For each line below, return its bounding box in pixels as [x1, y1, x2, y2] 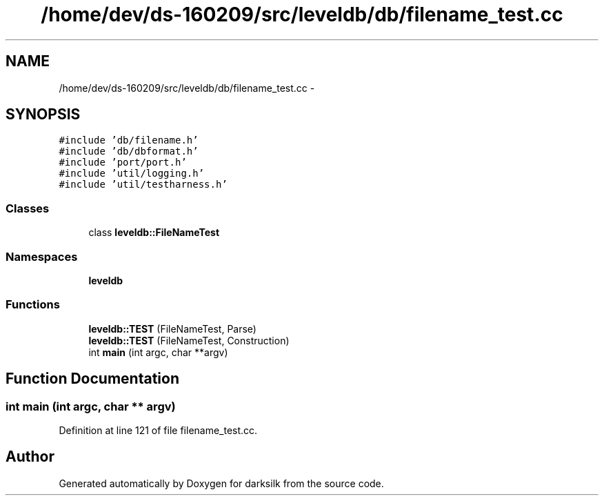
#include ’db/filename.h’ [59, 135, 199, 146]
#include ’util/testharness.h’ [59, 179, 228, 190]
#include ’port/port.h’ [59, 157, 187, 168]
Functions [6, 297, 60, 312]
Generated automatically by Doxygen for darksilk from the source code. [59, 477, 384, 489]
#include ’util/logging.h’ [59, 168, 205, 179]
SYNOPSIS [6, 106, 81, 124]
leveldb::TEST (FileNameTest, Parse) [88, 322, 256, 335]
